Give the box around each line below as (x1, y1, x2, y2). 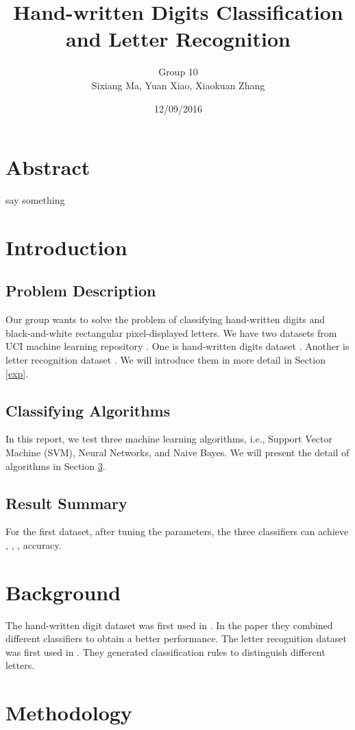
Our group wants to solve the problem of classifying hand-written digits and (5, 312, 326, 327)
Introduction (5, 233, 127, 261)
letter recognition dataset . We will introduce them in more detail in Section (5, 352, 326, 366)
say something (5, 193, 65, 207)
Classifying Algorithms (5, 399, 171, 421)
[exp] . (5, 366, 29, 380)
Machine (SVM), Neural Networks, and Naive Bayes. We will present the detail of (5, 445, 350, 459)
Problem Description (5, 280, 156, 301)
